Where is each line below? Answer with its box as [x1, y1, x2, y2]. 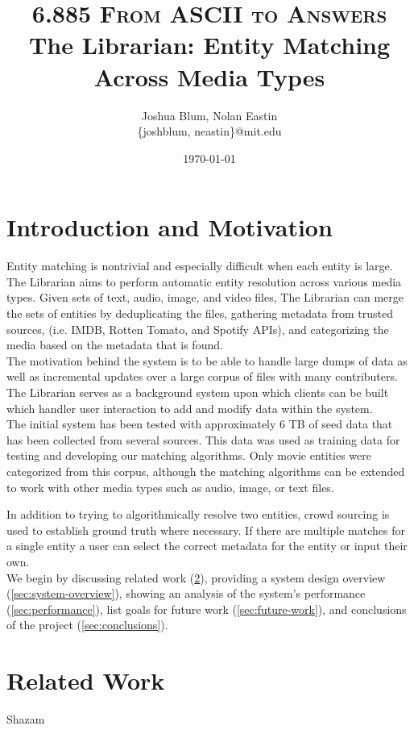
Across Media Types [93, 60, 325, 93]
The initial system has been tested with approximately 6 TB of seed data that [6, 415, 393, 432]
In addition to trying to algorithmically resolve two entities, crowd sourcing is [6, 506, 390, 523]
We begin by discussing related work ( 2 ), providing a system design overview [6, 569, 386, 586]
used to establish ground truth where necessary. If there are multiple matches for [6, 521, 405, 538]
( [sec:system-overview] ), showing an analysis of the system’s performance [6, 585, 366, 602]
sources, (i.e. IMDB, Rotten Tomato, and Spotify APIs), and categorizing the [6, 320, 389, 337]
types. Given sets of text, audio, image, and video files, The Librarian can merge [6, 289, 404, 306]
